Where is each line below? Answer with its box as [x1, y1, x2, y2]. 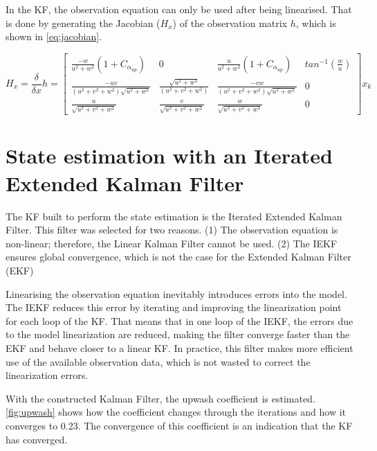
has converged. [6, 432, 68, 446]
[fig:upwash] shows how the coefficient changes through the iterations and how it [6, 405, 347, 419]
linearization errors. [6, 368, 89, 382]
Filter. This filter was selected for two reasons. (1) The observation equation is [6, 222, 338, 237]
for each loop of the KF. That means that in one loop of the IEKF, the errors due [6, 313, 353, 328]
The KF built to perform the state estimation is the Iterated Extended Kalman [6, 209, 342, 223]
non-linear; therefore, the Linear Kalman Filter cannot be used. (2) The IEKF [6, 236, 338, 250]
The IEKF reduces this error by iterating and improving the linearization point [6, 300, 342, 315]
